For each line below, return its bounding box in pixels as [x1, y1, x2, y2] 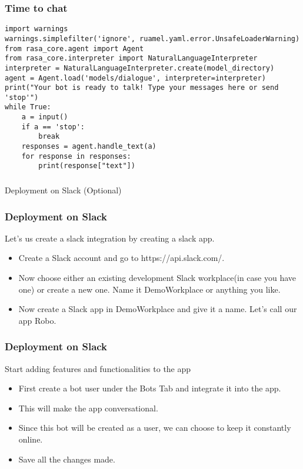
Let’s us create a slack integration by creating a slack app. [5, 232, 215, 244]
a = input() [21, 113, 68, 122]
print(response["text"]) [38, 162, 135, 170]
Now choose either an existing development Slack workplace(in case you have [18, 271, 296, 283]
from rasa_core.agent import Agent [5, 44, 144, 53]
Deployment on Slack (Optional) [5, 183, 122, 196]
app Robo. [18, 314, 56, 326]
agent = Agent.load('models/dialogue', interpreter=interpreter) [5, 73, 266, 82]
